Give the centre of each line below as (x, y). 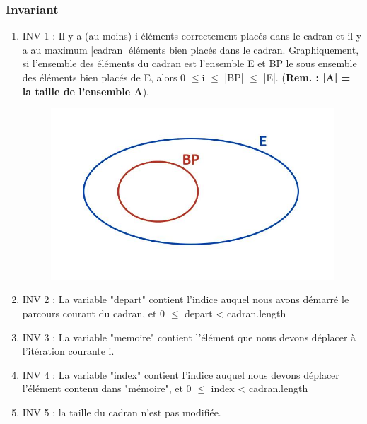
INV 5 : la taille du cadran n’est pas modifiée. (122, 412)
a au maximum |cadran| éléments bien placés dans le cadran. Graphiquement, (191, 49)
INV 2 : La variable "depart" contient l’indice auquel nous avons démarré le (186, 299)
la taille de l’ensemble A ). (86, 91)
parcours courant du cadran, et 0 (94, 313)
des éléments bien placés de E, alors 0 (104, 77)
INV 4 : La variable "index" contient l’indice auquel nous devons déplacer (181, 374)
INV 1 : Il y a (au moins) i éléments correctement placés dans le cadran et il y (192, 36)
